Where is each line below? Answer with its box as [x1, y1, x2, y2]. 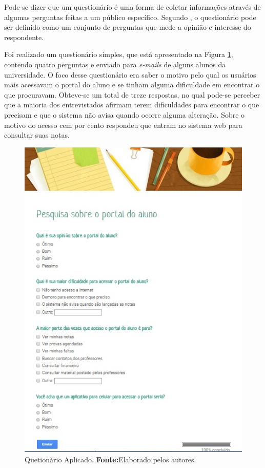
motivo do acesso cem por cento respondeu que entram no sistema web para [4, 119, 242, 130]
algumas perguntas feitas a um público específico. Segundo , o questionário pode [4, 11, 256, 22]
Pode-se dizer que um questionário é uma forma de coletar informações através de [4, 2, 261, 12]
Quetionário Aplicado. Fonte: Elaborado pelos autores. [25, 454, 196, 464]
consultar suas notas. [4, 129, 70, 140]
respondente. [4, 31, 44, 42]
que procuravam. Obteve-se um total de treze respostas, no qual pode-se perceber [4, 89, 260, 100]
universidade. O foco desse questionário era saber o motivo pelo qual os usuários [4, 69, 256, 80]
